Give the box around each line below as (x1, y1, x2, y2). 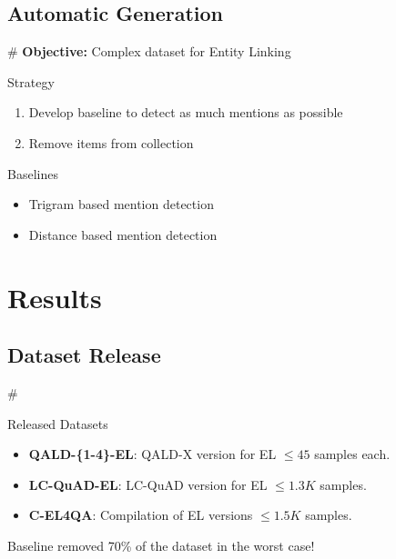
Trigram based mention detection (28, 195, 214, 214)
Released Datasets (7, 414, 108, 433)
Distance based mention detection (28, 225, 218, 244)
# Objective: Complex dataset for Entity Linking (7, 42, 291, 61)
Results (7, 278, 102, 315)
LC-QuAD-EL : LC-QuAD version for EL (28, 474, 268, 494)
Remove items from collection (28, 133, 194, 152)
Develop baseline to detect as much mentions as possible (28, 103, 343, 122)
